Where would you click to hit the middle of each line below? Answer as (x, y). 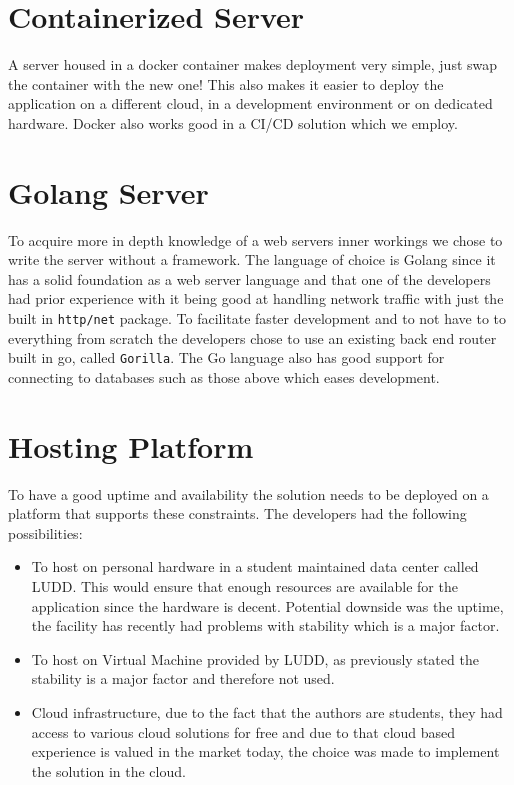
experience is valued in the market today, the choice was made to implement (265, 751)
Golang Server (108, 191)
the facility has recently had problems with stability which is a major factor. (265, 625)
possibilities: (45, 532)
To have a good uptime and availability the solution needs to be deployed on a (248, 493)
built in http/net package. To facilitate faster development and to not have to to (257, 318)
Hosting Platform (131, 445)
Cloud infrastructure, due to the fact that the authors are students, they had (267, 711)
